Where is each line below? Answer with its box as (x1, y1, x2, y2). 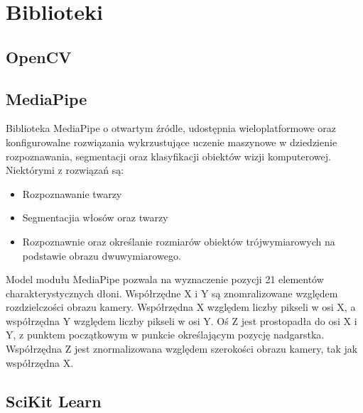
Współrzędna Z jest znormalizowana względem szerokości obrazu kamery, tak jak (6, 341, 358, 356)
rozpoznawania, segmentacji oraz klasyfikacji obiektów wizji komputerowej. (6, 148, 331, 163)
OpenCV (6, 45, 72, 67)
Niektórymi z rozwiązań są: (6, 163, 124, 177)
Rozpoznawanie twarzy (22, 186, 122, 201)
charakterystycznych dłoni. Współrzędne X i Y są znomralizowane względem (6, 285, 338, 300)
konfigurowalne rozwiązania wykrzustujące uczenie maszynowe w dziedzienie (6, 134, 337, 149)
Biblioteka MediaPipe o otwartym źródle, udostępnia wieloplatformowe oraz (6, 121, 336, 136)
